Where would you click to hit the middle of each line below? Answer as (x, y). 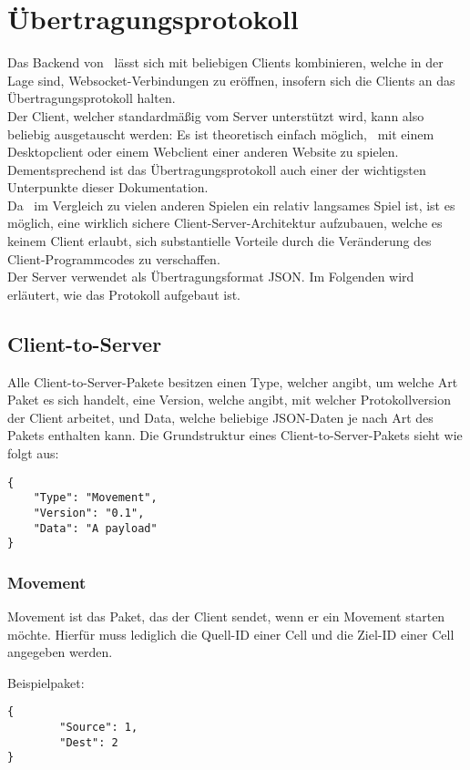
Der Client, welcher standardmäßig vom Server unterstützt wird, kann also (216, 115)
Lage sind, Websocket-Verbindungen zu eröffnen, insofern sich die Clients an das (231, 80)
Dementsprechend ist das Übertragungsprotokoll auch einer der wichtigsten (217, 169)
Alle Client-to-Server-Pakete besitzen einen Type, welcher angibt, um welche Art (233, 381)
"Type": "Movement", (95, 498)
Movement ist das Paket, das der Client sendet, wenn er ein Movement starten (226, 616)
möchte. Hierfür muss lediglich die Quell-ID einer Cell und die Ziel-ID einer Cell (231, 634)
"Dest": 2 (89, 742)
